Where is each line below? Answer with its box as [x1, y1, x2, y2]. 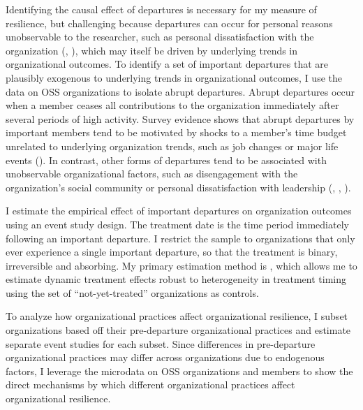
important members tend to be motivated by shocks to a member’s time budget [6, 125, 347, 140]
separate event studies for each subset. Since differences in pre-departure [6, 336, 316, 351]
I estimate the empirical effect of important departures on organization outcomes [6, 203, 352, 218]
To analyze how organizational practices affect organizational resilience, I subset [6, 309, 348, 323]
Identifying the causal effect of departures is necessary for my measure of [6, 2, 317, 16]
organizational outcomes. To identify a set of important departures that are [6, 57, 329, 71]
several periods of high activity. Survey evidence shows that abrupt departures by [6, 111, 355, 126]
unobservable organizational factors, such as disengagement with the [6, 166, 298, 181]
